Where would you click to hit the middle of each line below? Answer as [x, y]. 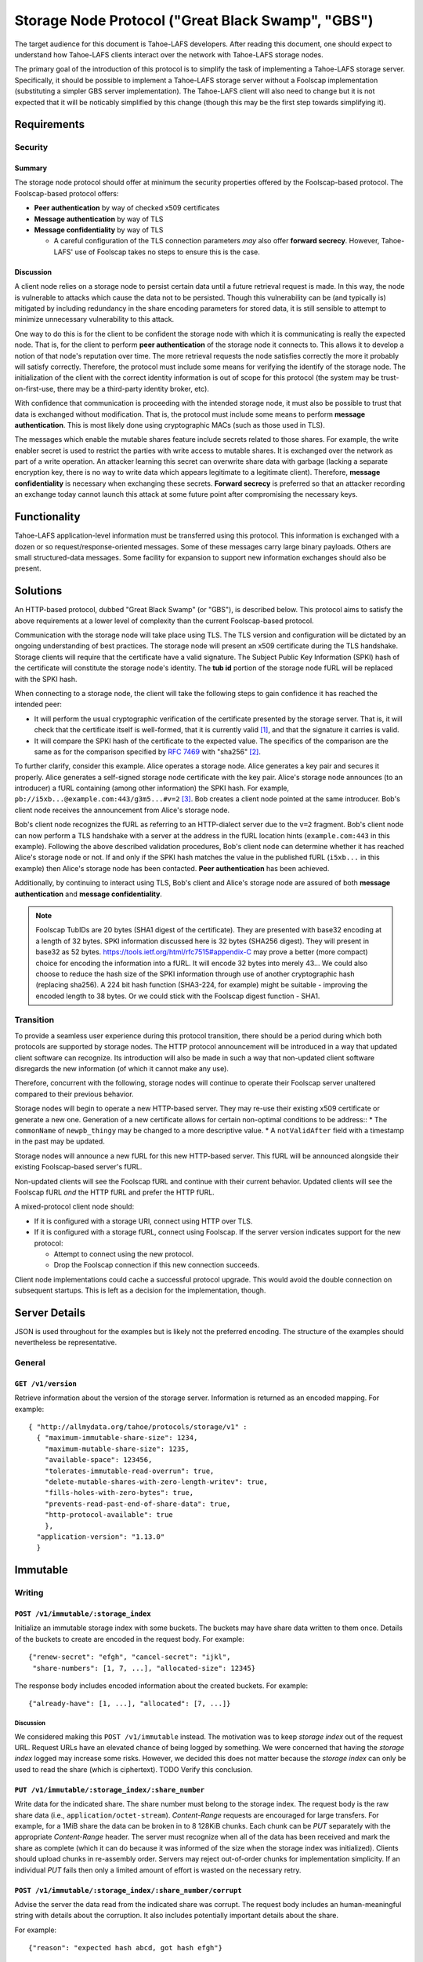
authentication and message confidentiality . [88, 894]
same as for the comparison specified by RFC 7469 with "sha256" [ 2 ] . [148, 751]
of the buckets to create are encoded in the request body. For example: [129, 1639]
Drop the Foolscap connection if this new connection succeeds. [157, 1265]
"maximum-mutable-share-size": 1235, [117, 1449]
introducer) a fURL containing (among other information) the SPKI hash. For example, [152, 788]
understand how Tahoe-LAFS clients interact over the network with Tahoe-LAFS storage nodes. [169, 54]
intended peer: [38, 704]
